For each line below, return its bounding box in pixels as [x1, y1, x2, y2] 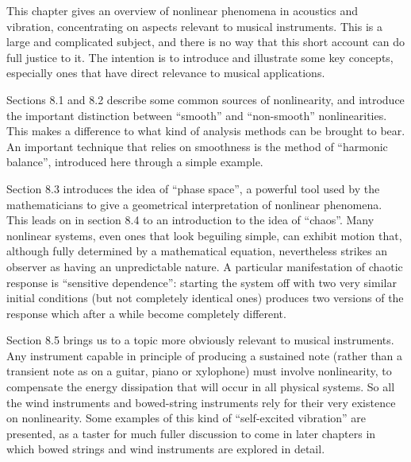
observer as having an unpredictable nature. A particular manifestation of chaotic [6, 258, 403, 274]
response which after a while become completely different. [6, 305, 286, 321]
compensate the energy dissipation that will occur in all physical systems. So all [6, 379, 395, 395]
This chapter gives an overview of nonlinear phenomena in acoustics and [6, 2, 358, 18]
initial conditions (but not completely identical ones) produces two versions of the [6, 289, 404, 306]
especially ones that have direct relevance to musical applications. [6, 64, 325, 81]
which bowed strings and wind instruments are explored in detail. [6, 441, 325, 457]
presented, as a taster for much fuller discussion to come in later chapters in [6, 425, 376, 441]
